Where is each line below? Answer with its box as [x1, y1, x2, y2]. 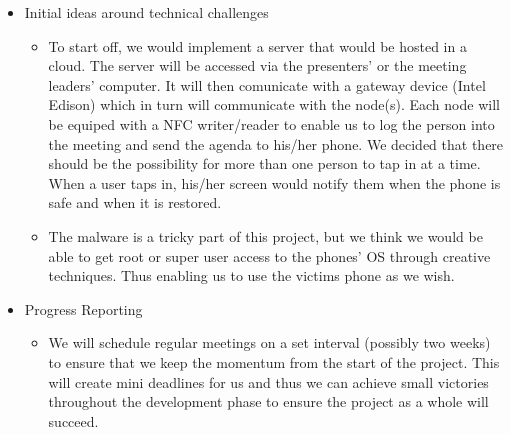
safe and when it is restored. [48, 192, 222, 213]
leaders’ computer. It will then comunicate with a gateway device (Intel [48, 74, 486, 95]
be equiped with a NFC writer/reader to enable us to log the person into [48, 113, 495, 134]
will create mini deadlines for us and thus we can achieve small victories [48, 371, 489, 392]
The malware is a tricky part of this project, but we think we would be [48, 225, 483, 246]
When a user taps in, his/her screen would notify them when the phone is [48, 172, 501, 193]
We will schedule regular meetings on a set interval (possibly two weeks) [48, 332, 491, 353]
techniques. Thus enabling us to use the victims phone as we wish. [48, 265, 455, 286]
